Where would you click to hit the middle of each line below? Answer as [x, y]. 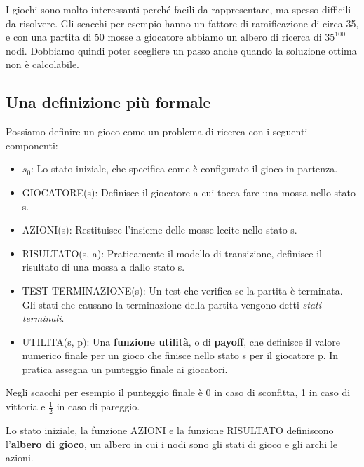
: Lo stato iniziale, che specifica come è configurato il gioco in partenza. [184, 169]
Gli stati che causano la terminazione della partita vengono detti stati [171, 304]
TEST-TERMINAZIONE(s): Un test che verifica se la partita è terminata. [182, 290]
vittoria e [26, 406]
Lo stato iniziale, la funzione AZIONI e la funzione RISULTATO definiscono [170, 429]
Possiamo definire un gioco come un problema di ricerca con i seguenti [157, 131]
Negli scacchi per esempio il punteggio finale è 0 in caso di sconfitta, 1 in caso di [178, 392]
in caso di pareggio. [98, 406]
